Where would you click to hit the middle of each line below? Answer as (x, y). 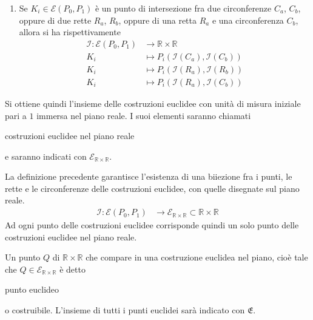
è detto (72, 269)
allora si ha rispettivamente (70, 32)
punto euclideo (32, 289)
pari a (16, 115)
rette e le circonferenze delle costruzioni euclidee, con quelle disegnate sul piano (152, 188)
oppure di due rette (55, 20)
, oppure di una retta (158, 20)
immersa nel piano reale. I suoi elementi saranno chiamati (144, 115)
